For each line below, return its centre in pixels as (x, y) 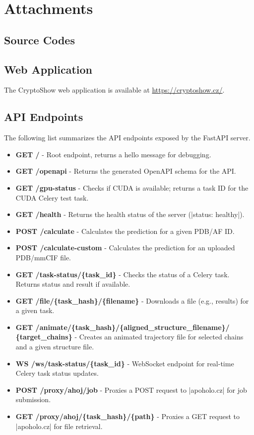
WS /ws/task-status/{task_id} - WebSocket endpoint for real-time (125, 363)
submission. (33, 399)
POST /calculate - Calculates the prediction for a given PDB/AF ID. (125, 231)
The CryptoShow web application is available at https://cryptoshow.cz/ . (114, 90)
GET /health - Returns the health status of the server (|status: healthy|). (130, 214)
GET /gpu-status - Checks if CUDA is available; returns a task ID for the (132, 187)
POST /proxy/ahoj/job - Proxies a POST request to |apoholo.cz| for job (131, 389)
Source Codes (39, 40)
